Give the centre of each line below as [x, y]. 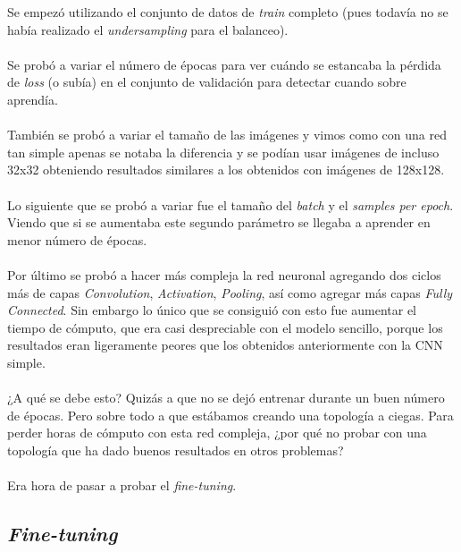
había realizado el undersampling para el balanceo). [148, 29]
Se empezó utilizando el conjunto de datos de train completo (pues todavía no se [228, 12]
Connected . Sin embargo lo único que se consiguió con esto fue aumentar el [212, 310]
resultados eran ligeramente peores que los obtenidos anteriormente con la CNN [225, 345]
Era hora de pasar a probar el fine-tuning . [122, 485]
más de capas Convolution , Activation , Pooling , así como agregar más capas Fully [230, 292]
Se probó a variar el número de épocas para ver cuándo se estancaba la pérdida [224, 64]
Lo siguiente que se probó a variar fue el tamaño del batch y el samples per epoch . [230, 204]
